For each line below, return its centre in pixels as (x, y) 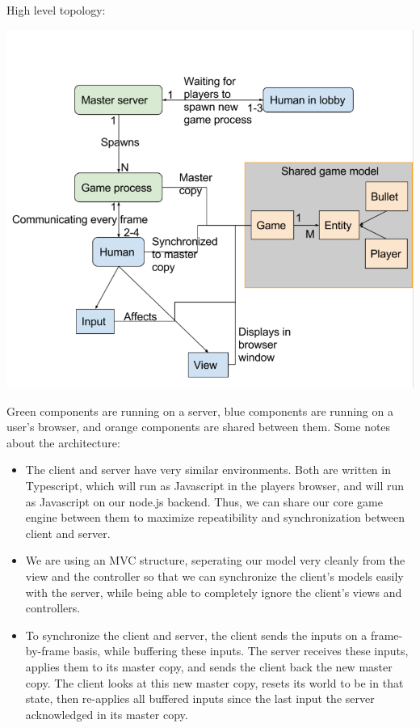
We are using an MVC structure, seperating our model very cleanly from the (215, 560)
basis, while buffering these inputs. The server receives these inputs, (241, 651)
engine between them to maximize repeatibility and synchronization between (215, 517)
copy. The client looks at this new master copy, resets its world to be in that (214, 682)
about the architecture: (63, 442)
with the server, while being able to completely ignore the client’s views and (214, 592)
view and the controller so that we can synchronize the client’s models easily (214, 576)
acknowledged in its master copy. (107, 714)
